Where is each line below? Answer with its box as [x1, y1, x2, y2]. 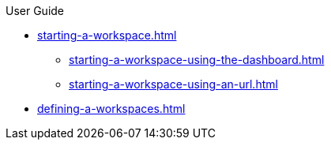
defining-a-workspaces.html [37, 102, 186, 115]
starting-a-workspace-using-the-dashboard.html [69, 53, 325, 66]
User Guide [6, 4, 65, 17]
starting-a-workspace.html [37, 28, 177, 42]
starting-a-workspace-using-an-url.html [69, 77, 278, 91]
